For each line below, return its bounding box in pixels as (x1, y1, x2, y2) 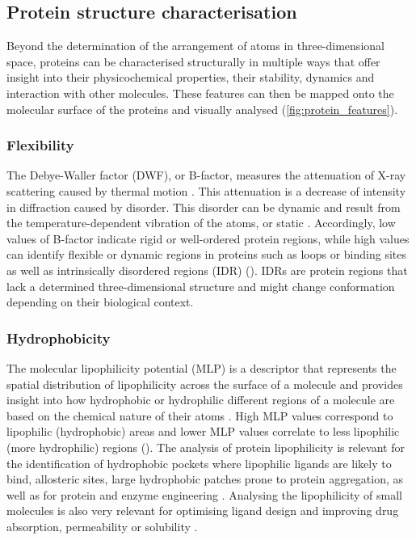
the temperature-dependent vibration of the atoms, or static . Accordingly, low (6, 214, 396, 231)
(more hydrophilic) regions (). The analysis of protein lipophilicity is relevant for (6, 438, 405, 455)
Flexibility (6, 135, 74, 155)
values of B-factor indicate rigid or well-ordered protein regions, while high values (6, 230, 410, 247)
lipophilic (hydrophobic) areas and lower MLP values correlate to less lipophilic (6, 423, 400, 440)
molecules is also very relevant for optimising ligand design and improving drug (6, 502, 399, 519)
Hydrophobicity (6, 327, 111, 348)
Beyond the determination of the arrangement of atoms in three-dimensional (6, 37, 384, 54)
